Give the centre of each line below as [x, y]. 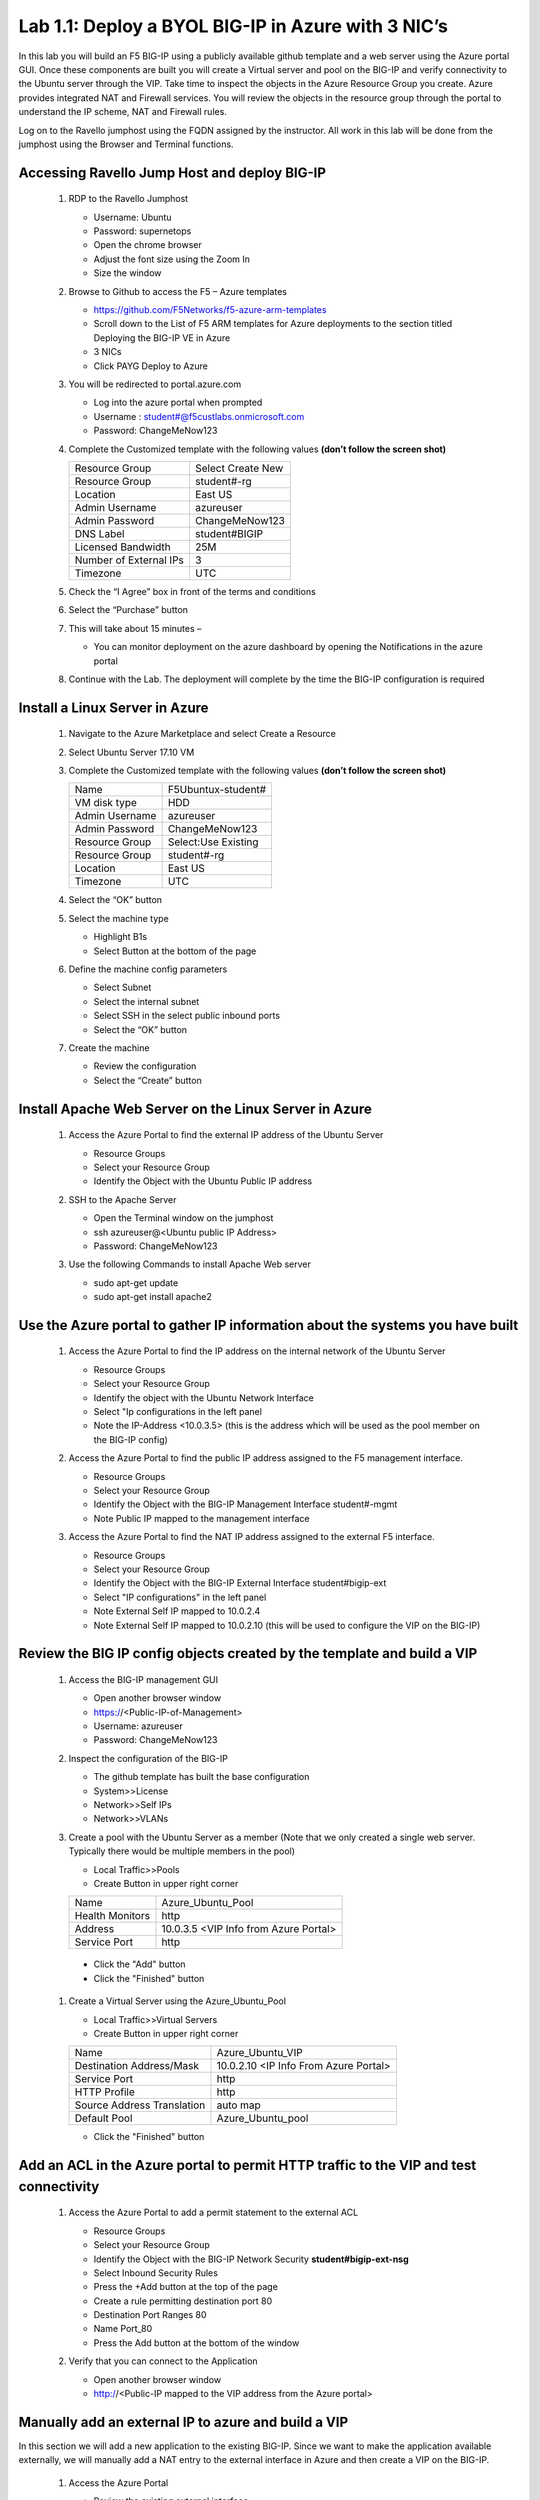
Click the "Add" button [139, 1964]
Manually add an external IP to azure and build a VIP [183, 2421]
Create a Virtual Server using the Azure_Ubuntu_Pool [177, 2001]
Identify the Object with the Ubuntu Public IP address [203, 1181]
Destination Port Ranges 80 [150, 2315]
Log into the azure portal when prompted [178, 402]
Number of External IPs [129, 560]
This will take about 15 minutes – [135, 628]
